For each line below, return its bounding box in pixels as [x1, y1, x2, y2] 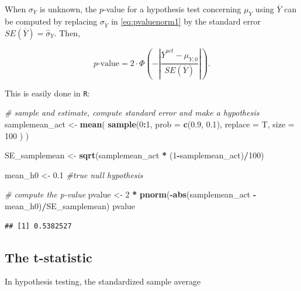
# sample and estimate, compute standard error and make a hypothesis [5, 106, 260, 119]
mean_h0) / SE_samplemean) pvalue [5, 199, 136, 212]
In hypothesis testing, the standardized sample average [5, 275, 201, 287]
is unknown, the [39, 3, 97, 15]
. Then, [54, 26, 81, 39]
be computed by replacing [5, 15, 98, 27]
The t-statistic [5, 248, 92, 266]
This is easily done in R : [5, 86, 90, 99]
